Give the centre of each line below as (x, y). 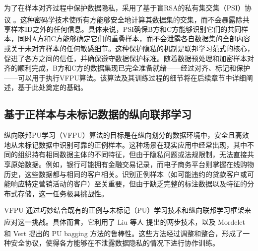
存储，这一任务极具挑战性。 (63, 193)
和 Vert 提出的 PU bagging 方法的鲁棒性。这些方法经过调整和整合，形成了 (124, 233)
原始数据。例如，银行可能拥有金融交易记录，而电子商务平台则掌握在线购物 (132, 164)
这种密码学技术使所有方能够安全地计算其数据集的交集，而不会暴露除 (131, 19)
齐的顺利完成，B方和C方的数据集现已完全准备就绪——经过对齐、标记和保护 (127, 68)
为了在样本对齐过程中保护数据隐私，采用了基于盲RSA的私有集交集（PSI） (124, 7)
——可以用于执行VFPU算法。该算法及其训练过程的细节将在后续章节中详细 (125, 77)
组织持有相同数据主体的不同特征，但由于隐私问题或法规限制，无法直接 (132, 154)
